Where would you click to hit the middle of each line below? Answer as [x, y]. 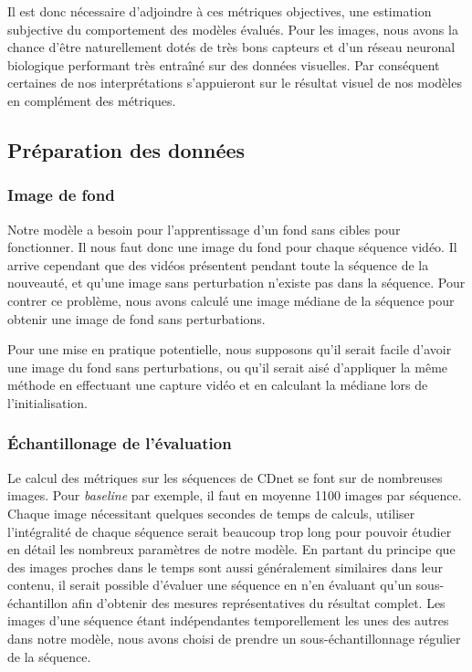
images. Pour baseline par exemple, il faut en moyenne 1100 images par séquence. [235, 495]
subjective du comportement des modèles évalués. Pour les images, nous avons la [233, 29]
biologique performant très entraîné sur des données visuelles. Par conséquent [224, 64]
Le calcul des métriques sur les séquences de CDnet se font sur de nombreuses [225, 477]
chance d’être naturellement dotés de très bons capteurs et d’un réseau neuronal [231, 47]
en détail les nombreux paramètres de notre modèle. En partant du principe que [231, 549]
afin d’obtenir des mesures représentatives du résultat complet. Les [258, 602]
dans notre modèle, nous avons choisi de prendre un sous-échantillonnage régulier [234, 639]
